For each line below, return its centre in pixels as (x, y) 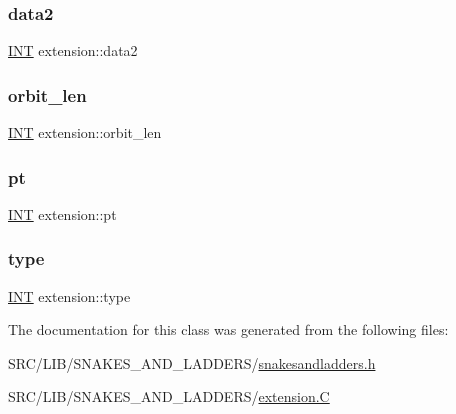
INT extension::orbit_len (85, 132)
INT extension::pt (62, 213)
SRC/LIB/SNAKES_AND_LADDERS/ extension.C (169, 396)
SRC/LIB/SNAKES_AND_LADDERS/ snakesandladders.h (192, 362)
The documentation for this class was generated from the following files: (228, 329)
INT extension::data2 (73, 50)
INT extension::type (69, 295)
